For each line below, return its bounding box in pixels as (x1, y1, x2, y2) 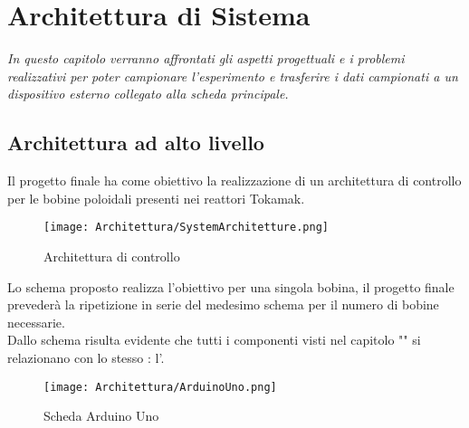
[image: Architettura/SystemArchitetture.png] (43, 221, 329, 234)
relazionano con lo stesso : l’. (7, 347, 165, 366)
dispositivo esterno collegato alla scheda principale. (7, 84, 289, 103)
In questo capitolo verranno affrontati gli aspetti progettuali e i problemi (7, 49, 405, 68)
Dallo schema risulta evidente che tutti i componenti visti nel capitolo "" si (7, 330, 421, 349)
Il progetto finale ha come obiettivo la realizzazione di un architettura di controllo (7, 171, 462, 190)
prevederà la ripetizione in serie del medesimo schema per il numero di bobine (7, 295, 439, 314)
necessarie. (7, 312, 65, 331)
